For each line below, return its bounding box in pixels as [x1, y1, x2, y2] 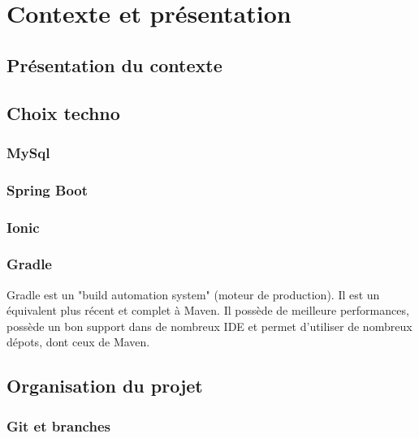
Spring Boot [6, 179, 89, 200]
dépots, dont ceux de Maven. [6, 333, 150, 350]
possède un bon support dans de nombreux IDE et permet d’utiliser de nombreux [6, 317, 413, 334]
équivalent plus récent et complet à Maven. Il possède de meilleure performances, [6, 302, 409, 319]
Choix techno [6, 100, 120, 125]
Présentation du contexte [6, 52, 222, 77]
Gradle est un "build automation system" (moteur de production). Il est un [6, 286, 380, 303]
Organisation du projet [6, 373, 203, 398]
